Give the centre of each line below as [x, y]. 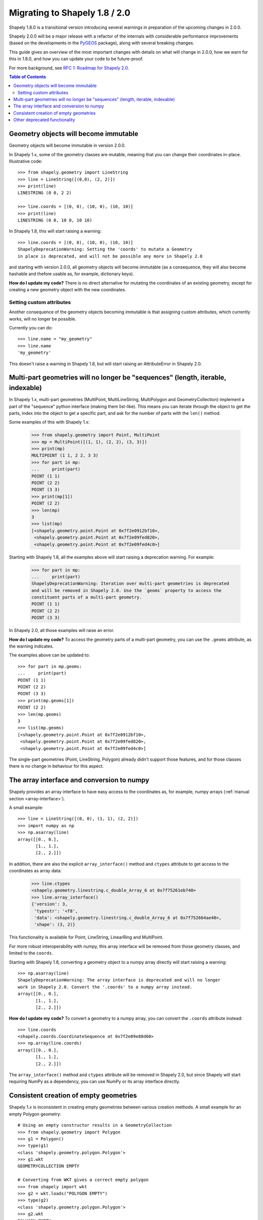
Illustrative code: [26, 161]
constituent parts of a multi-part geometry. [87, 597]
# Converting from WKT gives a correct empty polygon [83, 1180]
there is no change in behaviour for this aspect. [56, 766]
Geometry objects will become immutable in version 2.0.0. [67, 145]
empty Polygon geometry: [35, 1114]
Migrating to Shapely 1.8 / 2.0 [70, 13]
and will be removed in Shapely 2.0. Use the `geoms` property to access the [126, 590]
